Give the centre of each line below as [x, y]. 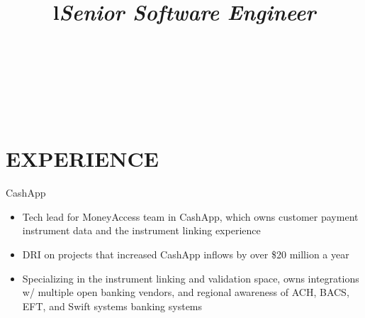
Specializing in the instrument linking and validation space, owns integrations [191, 278]
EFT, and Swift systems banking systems [112, 306]
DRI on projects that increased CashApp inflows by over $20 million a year [186, 254]
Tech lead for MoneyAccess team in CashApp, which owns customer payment [190, 216]
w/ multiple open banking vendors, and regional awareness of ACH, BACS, [186, 292]
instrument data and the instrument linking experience [141, 230]
